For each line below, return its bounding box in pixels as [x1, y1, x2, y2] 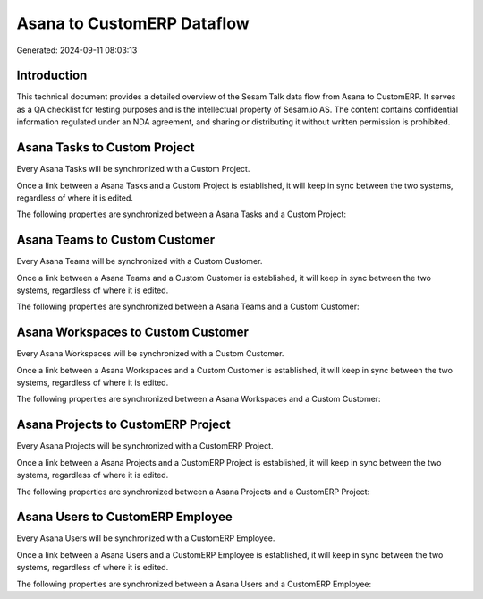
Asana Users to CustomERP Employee [16, 509, 233, 525]
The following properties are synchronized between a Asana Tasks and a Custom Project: [16, 209, 347, 219]
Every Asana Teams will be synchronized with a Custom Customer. [16, 256, 263, 267]
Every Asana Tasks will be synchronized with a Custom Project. [16, 164, 250, 175]
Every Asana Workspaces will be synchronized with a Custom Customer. [16, 348, 284, 359]
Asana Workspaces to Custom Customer [16, 325, 250, 340]
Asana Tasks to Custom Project [16, 140, 195, 156]
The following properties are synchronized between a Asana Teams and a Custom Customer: [16, 301, 360, 312]
